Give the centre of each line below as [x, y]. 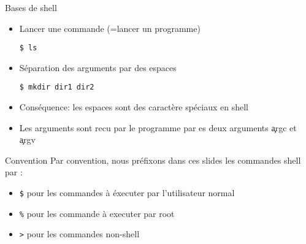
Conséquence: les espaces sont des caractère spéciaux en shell [134, 107]
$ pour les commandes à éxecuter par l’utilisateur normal [127, 193]
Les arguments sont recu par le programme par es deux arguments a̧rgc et [158, 127]
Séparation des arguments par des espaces [98, 67]
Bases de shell [31, 7]
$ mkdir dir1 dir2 [57, 87]
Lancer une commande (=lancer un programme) [110, 28]
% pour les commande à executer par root [97, 213]
